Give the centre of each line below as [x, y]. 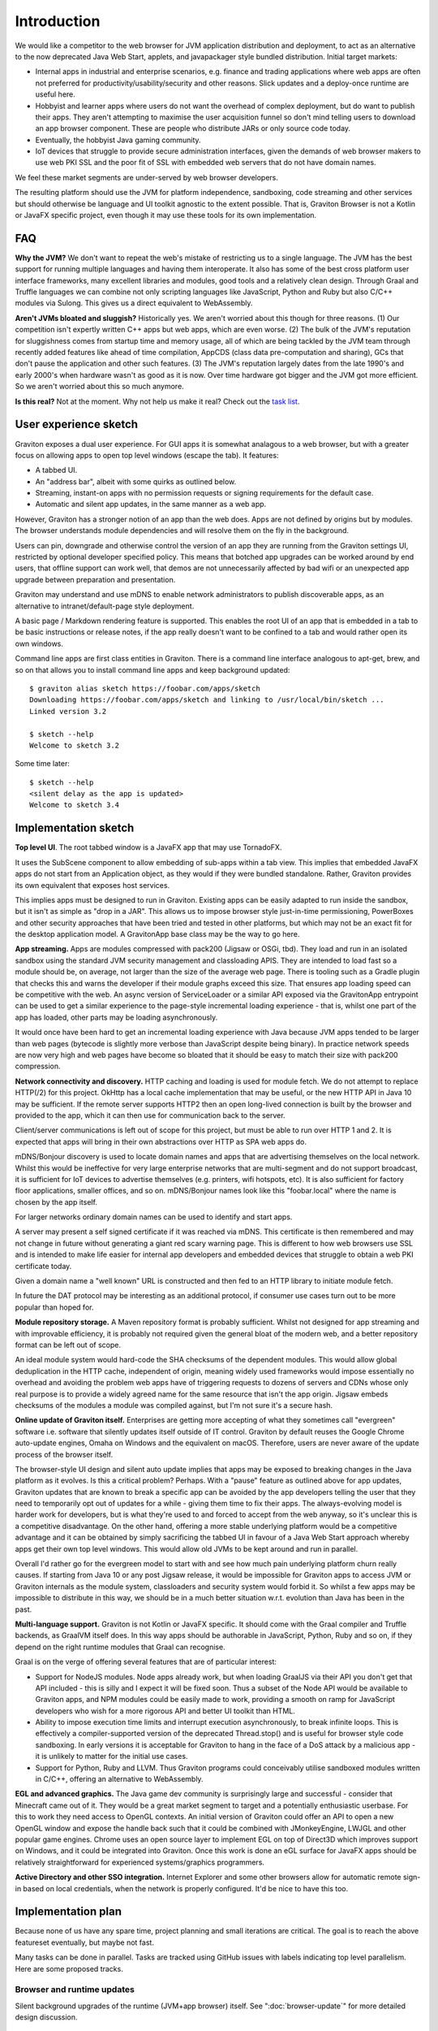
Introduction [58, 21]
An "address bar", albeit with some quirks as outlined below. [136, 481]
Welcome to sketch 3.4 [75, 805]
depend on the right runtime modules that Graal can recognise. [120, 1647]
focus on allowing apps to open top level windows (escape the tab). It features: [147, 455]
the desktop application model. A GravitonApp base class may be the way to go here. [157, 934]
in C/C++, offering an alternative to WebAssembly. [119, 1779]
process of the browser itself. [64, 1454]
